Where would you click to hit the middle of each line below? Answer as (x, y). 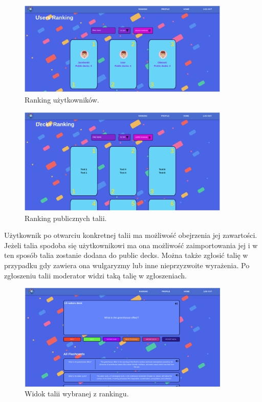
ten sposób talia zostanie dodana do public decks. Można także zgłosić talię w (126, 255)
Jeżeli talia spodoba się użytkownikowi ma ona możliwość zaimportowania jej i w (131, 245)
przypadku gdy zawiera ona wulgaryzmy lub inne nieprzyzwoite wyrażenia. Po (127, 265)
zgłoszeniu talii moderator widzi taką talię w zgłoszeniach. (95, 275)
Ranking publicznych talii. (66, 218)
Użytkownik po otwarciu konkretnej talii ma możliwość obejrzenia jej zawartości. (131, 235)
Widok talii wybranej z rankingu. (77, 394)
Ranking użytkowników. (62, 99)
